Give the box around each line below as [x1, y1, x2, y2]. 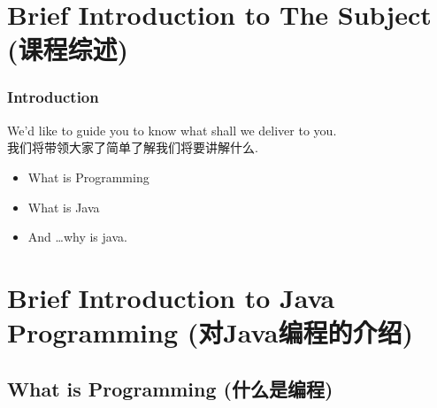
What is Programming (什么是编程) [7, 374, 333, 402]
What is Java [27, 197, 100, 216]
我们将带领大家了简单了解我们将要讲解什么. [7, 138, 258, 157]
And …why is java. [27, 227, 127, 246]
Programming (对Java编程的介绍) [7, 314, 413, 350]
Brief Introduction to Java [7, 279, 335, 315]
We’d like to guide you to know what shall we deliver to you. [7, 120, 337, 139]
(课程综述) [7, 31, 129, 67]
